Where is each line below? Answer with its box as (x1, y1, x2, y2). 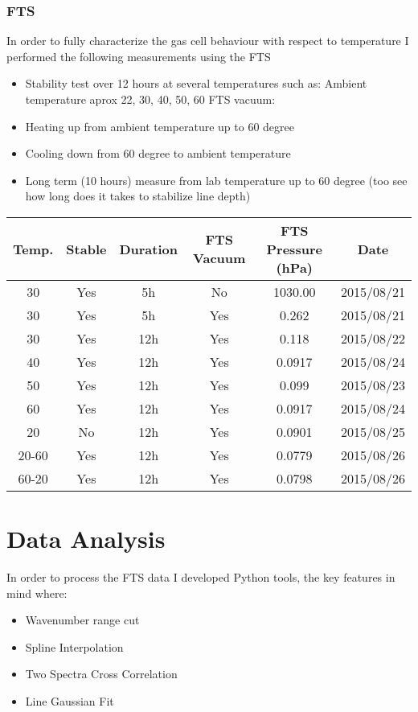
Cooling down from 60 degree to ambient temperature (25, 145, 291, 162)
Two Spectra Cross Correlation (25, 665, 178, 682)
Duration (119, 239, 178, 258)
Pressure (266, 239, 322, 258)
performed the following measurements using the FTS (6, 47, 271, 64)
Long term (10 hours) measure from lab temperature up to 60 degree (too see (25, 171, 408, 188)
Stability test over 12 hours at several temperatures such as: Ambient (25, 75, 367, 92)
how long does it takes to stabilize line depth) (25, 187, 251, 204)
